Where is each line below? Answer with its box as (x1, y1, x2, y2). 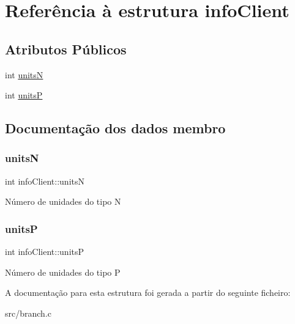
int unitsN (5, 68, 43, 81)
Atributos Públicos (5, 39, 127, 58)
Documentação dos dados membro (5, 119, 226, 138)
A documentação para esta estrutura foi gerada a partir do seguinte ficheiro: (5, 286, 291, 299)
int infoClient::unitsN (5, 174, 85, 187)
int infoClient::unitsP (5, 245, 84, 258)
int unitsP (5, 89, 43, 101)
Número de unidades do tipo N (5, 195, 121, 208)
